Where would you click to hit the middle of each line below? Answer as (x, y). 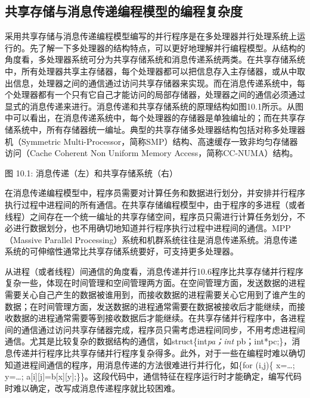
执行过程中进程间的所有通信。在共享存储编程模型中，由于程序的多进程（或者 (155, 204)
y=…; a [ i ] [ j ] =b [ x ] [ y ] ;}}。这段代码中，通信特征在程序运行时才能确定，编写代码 (154, 376)
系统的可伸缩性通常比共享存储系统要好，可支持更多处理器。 (122, 251)
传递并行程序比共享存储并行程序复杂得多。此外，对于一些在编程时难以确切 (159, 353)
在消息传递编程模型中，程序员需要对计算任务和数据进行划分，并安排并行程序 (155, 193)
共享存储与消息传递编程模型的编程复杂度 (124, 11)
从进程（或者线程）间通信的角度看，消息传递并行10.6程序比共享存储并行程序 (154, 271)
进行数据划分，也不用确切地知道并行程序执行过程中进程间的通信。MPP (152, 228)
